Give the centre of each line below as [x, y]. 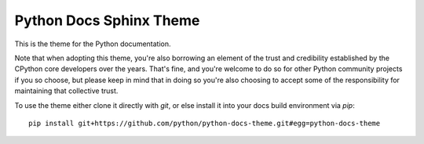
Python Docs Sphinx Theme [107, 20]
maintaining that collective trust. [66, 91]
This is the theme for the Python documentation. [93, 44]
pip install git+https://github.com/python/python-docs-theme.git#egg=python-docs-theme [205, 123]
